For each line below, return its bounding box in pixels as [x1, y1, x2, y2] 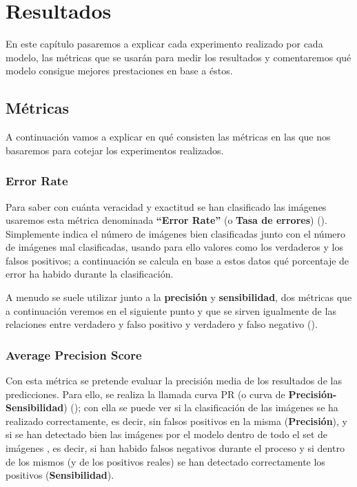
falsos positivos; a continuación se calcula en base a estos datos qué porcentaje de [6, 253, 349, 267]
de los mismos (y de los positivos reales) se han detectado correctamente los [6, 454, 325, 468]
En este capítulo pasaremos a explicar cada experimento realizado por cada [6, 37, 323, 51]
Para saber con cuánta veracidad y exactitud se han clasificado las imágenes [6, 199, 327, 214]
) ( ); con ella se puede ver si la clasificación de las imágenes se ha [63, 400, 338, 415]
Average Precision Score [6, 346, 142, 363]
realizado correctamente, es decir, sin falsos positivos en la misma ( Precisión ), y [6, 413, 348, 428]
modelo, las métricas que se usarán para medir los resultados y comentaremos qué [6, 50, 351, 64]
